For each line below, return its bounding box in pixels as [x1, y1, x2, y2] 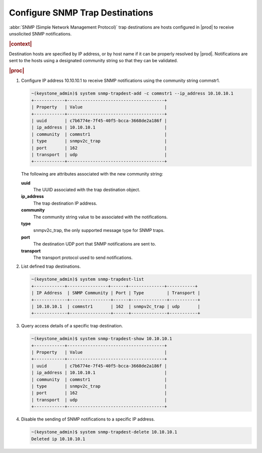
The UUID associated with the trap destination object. [33, 187, 141, 193]
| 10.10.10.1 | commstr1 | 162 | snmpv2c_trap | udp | [31, 304, 200, 309]
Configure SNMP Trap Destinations [9, 7, 153, 18]
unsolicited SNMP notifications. [9, 31, 72, 36]
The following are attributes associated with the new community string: [21, 171, 164, 177]
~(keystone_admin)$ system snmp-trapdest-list [31, 276, 144, 282]
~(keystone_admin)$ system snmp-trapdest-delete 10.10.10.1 [31, 429, 178, 435]
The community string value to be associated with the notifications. [33, 214, 168, 220]
